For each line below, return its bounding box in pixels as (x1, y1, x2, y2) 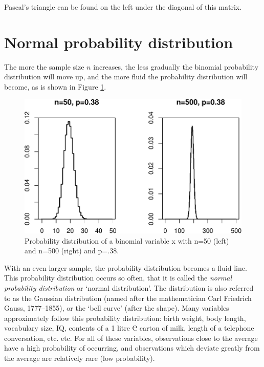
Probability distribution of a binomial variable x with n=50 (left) (25, 235, 229, 246)
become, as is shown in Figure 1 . (4, 81, 106, 92)
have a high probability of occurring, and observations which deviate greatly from (4, 342, 260, 353)
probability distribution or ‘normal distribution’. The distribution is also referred (4, 282, 254, 293)
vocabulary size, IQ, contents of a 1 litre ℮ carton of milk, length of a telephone (4, 322, 254, 333)
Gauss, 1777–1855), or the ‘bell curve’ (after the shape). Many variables (4, 303, 229, 313)
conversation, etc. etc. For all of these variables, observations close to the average (4, 332, 258, 343)
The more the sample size (4, 61, 84, 72)
